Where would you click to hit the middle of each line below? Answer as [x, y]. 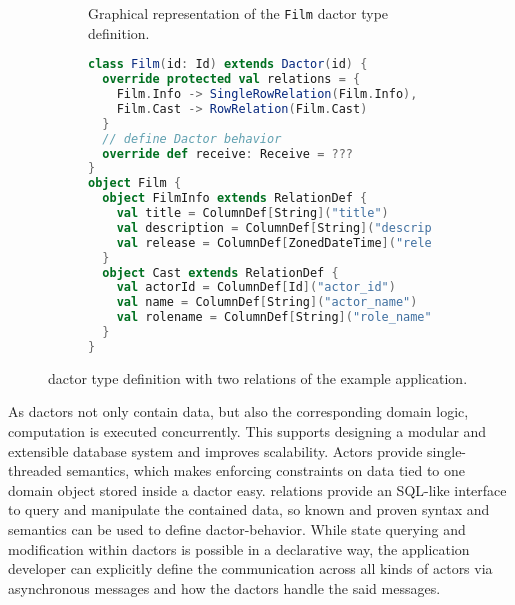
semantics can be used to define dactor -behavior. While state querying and [237, 528]
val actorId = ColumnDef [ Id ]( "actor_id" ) [256, 287]
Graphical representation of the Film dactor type [238, 13]
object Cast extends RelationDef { [220, 272]
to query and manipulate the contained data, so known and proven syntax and [249, 509]
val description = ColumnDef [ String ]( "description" [292, 227]
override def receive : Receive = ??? [227, 153]
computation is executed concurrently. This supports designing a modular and [247, 430]
